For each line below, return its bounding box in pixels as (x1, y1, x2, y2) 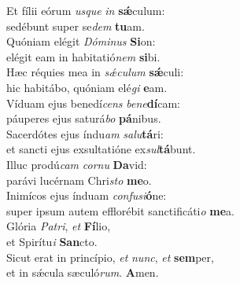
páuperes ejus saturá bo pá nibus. (6, 110, 161, 127)
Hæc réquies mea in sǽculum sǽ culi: (6, 64, 184, 80)
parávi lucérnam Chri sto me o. (6, 171, 152, 188)
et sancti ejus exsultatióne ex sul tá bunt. (6, 141, 196, 157)
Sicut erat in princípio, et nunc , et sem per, (6, 248, 214, 265)
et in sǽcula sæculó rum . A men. (6, 264, 159, 281)
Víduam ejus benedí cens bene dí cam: (6, 94, 180, 111)
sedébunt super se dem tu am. (6, 17, 145, 34)
